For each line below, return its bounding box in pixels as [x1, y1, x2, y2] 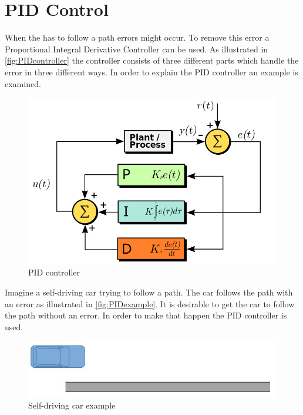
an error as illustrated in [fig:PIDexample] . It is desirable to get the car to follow [5, 297, 295, 310]
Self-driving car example [28, 399, 116, 411]
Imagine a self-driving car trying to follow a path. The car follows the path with [5, 285, 293, 298]
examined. [5, 77, 41, 89]
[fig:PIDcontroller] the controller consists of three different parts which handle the [5, 54, 299, 67]
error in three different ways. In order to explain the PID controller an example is [5, 65, 298, 78]
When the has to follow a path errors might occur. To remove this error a [5, 31, 270, 44]
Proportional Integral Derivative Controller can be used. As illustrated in [5, 42, 268, 55]
